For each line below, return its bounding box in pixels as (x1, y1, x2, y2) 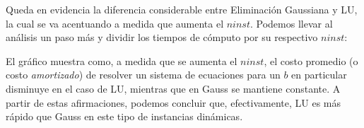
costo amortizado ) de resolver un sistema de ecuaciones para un (6, 67, 281, 82)
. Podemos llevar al (250, 16, 333, 30)
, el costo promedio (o (264, 53, 358, 68)
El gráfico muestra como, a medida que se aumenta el (6, 53, 237, 68)
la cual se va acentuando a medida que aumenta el (6, 16, 224, 30)
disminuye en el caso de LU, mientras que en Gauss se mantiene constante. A (6, 81, 341, 95)
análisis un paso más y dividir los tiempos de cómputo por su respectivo (6, 30, 318, 45)
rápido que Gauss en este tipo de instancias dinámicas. (6, 109, 243, 124)
